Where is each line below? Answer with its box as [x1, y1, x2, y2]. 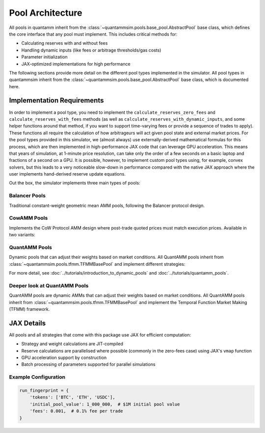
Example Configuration [9, 374, 66, 381]
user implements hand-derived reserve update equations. [9, 171, 126, 177]
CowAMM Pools [9, 215, 48, 222]
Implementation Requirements [9, 96, 104, 105]
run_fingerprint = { [19, 388, 69, 393]
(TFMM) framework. [9, 306, 50, 312]
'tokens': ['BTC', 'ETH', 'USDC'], [29, 395, 115, 400]
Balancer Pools [9, 192, 46, 199]
